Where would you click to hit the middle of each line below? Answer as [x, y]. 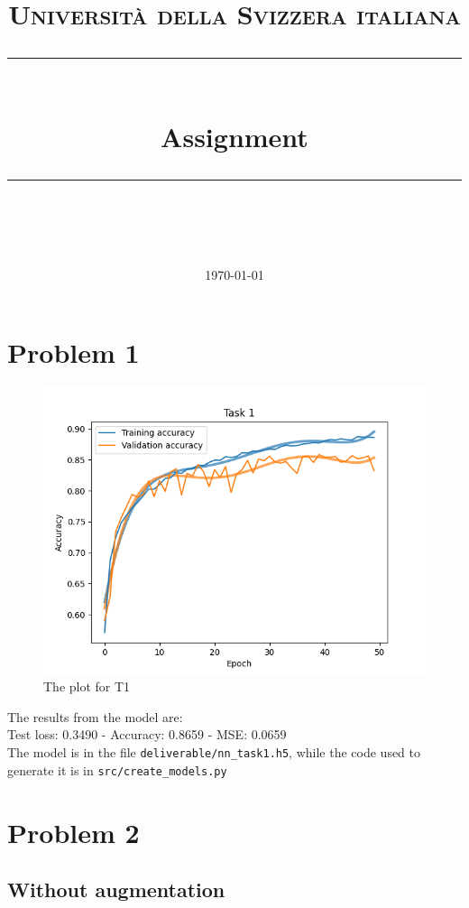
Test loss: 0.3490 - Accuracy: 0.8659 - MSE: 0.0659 [147, 734]
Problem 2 [74, 832]
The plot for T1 [87, 686]
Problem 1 [74, 352]
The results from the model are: [95, 716]
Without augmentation [116, 889]
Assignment [234, 136]
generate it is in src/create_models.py [117, 769]
